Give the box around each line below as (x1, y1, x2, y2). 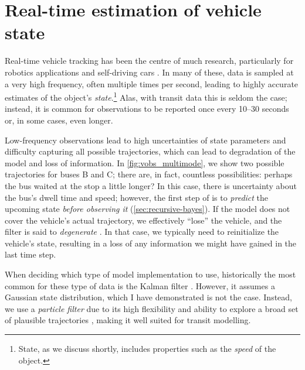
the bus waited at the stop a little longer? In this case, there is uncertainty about (5, 179, 297, 191)
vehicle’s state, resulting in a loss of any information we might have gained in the (5, 237, 297, 249)
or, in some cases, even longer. (5, 114, 113, 126)
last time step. (5, 248, 56, 261)
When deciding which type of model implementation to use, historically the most (5, 268, 296, 280)
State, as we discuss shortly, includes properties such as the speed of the (18, 342, 276, 355)
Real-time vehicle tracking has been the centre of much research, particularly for (5, 54, 294, 67)
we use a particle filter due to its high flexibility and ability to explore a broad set (5, 302, 299, 314)
